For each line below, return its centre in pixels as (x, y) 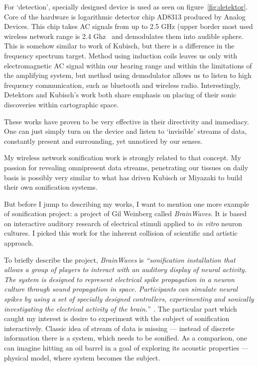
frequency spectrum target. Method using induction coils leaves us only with (121, 55)
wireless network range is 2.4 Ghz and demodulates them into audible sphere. (124, 36)
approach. (19, 243)
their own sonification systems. (51, 187)
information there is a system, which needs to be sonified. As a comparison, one (126, 338)
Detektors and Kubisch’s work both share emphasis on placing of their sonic (120, 95)
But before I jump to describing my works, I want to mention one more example (127, 203)
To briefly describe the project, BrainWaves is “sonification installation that (120, 259)
